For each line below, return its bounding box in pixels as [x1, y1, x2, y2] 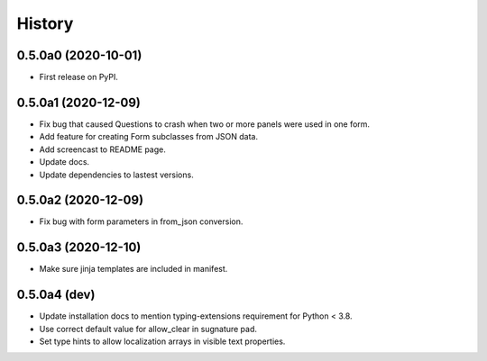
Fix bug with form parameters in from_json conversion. [39, 216, 243, 227]
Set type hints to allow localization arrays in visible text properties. [39, 336, 286, 347]
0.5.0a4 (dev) [16, 287, 96, 302]
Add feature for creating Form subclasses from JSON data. [39, 131, 259, 142]
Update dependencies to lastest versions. [39, 169, 194, 180]
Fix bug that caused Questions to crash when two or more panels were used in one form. [39, 118, 370, 130]
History [16, 14, 74, 33]
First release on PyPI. [39, 72, 119, 83]
